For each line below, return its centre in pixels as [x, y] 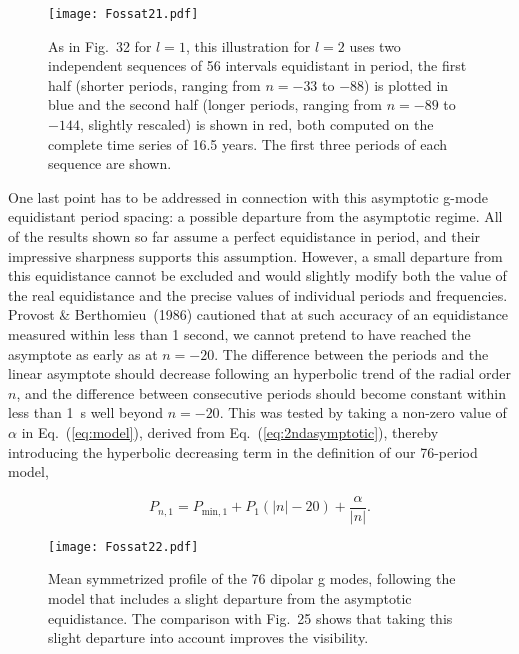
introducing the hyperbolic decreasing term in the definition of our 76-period [243, 451]
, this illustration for [248, 45]
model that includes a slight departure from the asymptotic [230, 598]
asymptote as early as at [83, 353]
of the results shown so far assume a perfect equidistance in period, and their [244, 236]
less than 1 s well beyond [85, 412]
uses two [375, 45]
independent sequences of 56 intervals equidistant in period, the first [257, 65]
